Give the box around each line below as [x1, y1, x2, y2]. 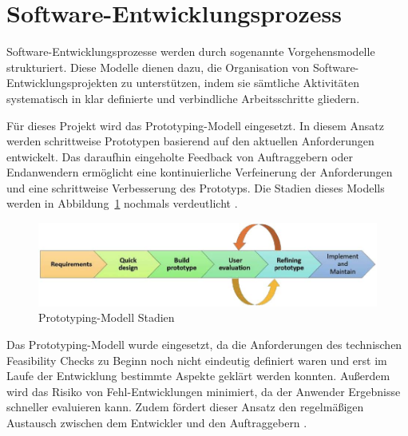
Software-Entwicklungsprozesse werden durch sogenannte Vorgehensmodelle [6, 43, 375, 60]
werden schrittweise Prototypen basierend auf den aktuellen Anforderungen [6, 133, 374, 149]
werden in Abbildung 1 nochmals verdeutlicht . [6, 195, 238, 212]
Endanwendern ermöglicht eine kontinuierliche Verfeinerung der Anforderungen [6, 164, 393, 180]
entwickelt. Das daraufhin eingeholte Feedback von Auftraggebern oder [6, 148, 353, 164]
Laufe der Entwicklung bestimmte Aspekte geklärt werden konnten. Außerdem [6, 367, 390, 384]
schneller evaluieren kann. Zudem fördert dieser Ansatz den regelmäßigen [6, 398, 364, 415]
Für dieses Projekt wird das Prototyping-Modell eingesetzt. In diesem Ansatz [6, 117, 385, 133]
